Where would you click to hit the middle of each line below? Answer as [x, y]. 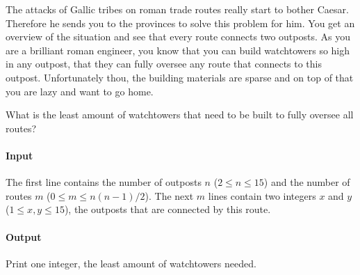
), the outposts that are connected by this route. [167, 209]
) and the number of [307, 182]
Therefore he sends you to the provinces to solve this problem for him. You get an [180, 23]
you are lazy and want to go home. [80, 91]
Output [24, 236]
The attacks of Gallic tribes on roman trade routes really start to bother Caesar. [177, 9]
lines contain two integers [262, 195]
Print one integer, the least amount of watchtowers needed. [131, 263]
